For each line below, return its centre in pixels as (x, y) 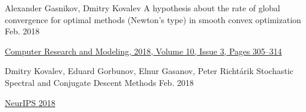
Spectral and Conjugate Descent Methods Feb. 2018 (99, 82)
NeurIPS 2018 (30, 102)
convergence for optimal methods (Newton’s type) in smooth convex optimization (153, 19)
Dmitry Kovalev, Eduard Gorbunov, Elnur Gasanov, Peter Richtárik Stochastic (149, 71)
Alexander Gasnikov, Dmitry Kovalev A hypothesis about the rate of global (143, 8)
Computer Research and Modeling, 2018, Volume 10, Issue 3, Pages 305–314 (143, 51)
